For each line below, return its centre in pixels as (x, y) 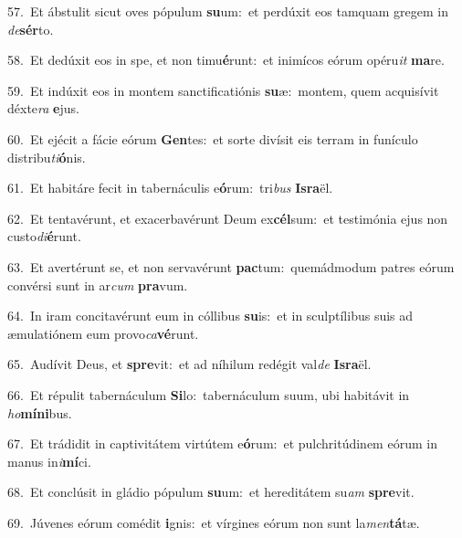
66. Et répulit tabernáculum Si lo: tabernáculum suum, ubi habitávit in (209, 394)
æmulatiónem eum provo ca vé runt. (103, 333)
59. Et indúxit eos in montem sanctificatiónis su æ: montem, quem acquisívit (223, 90)
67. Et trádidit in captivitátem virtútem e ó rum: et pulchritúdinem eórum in (222, 443)
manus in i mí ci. (49, 461)
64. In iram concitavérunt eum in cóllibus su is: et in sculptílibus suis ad (210, 316)
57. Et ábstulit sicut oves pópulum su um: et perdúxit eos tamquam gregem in (228, 11)
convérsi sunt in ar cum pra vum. (98, 285)
